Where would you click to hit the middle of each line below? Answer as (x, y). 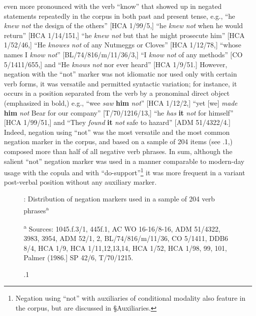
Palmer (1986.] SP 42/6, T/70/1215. (79, 257)
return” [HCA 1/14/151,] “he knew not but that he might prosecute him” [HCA (124, 35)
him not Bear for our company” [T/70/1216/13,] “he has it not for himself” (119, 112)
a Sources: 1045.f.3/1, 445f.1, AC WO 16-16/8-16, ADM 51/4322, (122, 228)
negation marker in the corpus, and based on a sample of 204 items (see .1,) (118, 141)
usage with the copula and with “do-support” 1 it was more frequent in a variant (125, 172)
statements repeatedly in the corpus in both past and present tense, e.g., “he (120, 16)
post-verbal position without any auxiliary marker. (80, 182)
